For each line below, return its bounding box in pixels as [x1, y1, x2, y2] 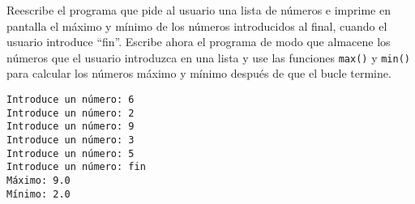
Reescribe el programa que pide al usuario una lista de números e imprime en [6, 2, 391, 18]
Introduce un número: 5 [6, 147, 135, 159]
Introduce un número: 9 [6, 121, 135, 133]
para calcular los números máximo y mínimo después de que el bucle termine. [6, 65, 391, 82]
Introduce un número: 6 [6, 94, 135, 106]
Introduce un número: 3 [6, 134, 135, 146]
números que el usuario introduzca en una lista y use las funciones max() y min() [6, 49, 410, 66]
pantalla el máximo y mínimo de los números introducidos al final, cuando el [6, 17, 387, 34]
